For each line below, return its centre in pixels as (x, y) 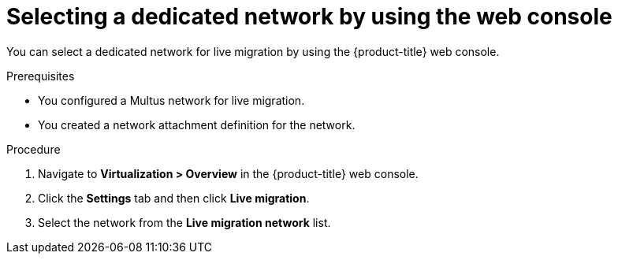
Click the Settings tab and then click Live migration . (174, 198)
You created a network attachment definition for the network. (197, 124)
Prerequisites (41, 76)
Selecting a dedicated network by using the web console (309, 17)
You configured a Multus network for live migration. (171, 100)
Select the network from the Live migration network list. (184, 222)
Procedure (34, 149)
